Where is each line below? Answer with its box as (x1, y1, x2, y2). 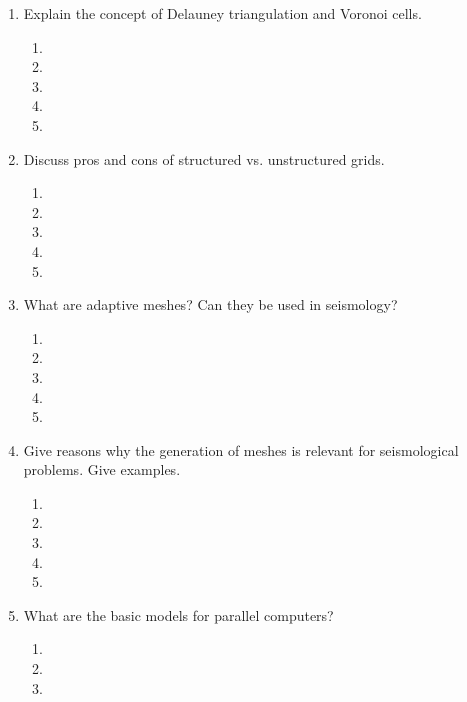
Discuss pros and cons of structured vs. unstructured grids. (23, 148, 385, 169)
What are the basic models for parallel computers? (23, 604, 334, 625)
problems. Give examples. (23, 459, 181, 480)
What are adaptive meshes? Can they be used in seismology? (23, 294, 398, 315)
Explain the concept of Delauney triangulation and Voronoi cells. (23, 3, 422, 23)
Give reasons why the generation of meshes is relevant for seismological (23, 439, 459, 460)
